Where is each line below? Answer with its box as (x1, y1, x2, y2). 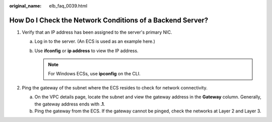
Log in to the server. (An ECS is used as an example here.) (34, 38, 156, 45)
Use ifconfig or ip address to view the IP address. (34, 48, 139, 54)
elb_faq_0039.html (49, 3, 88, 9)
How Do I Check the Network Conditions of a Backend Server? (9, 16, 209, 25)
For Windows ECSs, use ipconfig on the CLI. (48, 71, 141, 77)
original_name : (9, 3, 42, 9)
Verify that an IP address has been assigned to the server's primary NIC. (22, 29, 172, 35)
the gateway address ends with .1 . (34, 101, 105, 107)
